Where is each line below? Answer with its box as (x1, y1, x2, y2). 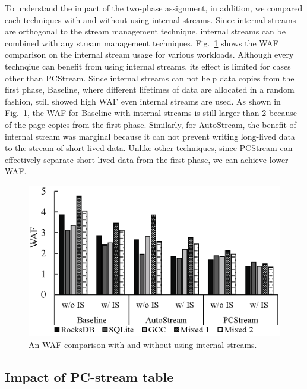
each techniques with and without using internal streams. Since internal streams (5, 13, 296, 26)
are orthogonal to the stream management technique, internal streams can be (5, 25, 286, 37)
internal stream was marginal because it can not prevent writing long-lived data (5, 130, 295, 142)
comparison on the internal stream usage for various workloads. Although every (5, 48, 294, 61)
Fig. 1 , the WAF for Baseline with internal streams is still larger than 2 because (5, 106, 297, 119)
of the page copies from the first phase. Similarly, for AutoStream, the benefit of (5, 118, 296, 130)
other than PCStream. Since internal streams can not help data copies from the (5, 71, 295, 84)
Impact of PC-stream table (5, 367, 174, 385)
